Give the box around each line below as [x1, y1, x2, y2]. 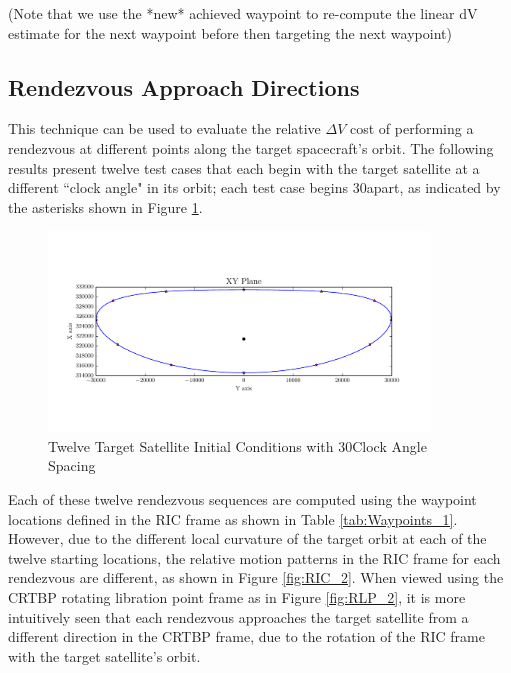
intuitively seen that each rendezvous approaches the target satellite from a [8, 606, 469, 627]
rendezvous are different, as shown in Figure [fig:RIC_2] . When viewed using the [8, 567, 504, 588]
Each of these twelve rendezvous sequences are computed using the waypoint [8, 488, 477, 509]
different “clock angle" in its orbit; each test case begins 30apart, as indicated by [8, 177, 501, 198]
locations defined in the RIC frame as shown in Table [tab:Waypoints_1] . [8, 508, 458, 529]
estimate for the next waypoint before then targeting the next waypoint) [8, 22, 452, 43]
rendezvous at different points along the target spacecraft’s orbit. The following [8, 137, 494, 158]
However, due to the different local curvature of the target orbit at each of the [8, 528, 487, 549]
